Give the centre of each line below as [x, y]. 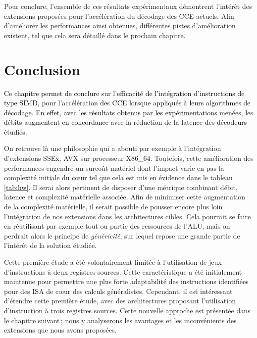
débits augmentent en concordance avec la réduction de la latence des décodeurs [126, 122]
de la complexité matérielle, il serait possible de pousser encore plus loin [113, 207]
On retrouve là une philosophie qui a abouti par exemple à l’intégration [113, 148]
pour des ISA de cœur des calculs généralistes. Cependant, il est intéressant [118, 291]
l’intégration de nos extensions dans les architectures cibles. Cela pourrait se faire [128, 216]
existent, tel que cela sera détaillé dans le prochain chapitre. [95, 35]
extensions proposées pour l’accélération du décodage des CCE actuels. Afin [119, 16]
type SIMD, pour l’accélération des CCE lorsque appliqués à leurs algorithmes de [127, 103]
